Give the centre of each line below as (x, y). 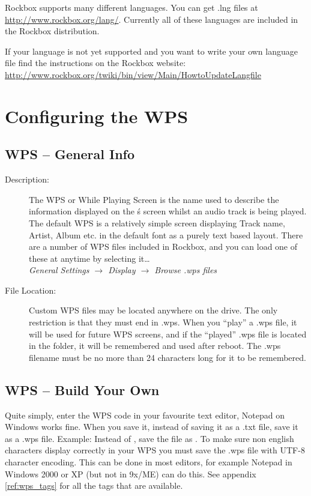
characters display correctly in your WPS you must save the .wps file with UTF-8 (155, 450)
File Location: (31, 290)
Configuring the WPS (97, 116)
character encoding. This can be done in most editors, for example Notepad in (149, 462)
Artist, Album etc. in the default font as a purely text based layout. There (166, 234)
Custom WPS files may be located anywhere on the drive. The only (153, 310)
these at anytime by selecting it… (89, 258)
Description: (27, 179)
